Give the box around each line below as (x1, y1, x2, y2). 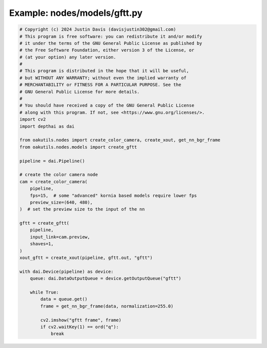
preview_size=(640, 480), (30, 199, 93, 205)
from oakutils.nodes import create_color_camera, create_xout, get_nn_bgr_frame (19, 137, 221, 143)
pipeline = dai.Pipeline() (19, 158, 85, 164)
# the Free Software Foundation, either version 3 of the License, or (19, 47, 195, 53)
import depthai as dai (19, 124, 75, 129)
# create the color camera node (19, 172, 98, 177)
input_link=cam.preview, (30, 234, 90, 240)
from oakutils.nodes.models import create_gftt (19, 144, 137, 150)
